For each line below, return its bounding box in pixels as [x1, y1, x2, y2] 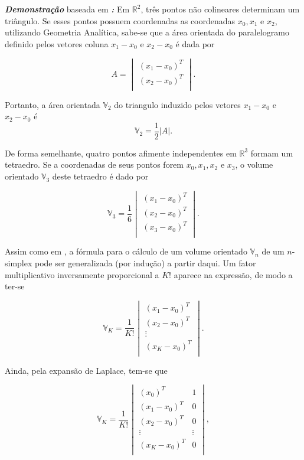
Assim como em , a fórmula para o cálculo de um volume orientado [5, 245, 247, 257]
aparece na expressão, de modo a [174, 268, 293, 280]
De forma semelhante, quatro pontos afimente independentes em [5, 146, 237, 159]
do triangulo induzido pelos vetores [114, 98, 241, 110]
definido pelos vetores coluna [5, 37, 109, 50]
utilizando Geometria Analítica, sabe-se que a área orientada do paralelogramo [5, 26, 289, 38]
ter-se [5, 280, 25, 292]
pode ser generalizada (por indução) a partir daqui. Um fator [35, 257, 256, 269]
